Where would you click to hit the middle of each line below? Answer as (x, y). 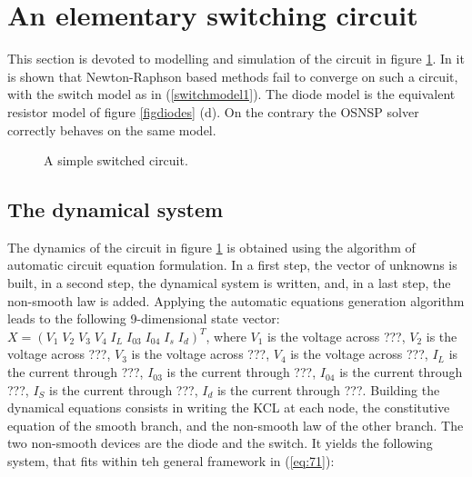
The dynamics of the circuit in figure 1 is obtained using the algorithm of (211, 247)
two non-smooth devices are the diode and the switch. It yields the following (220, 443)
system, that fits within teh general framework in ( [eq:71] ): (171, 461)
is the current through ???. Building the (328, 389)
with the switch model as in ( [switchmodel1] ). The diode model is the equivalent (231, 94)
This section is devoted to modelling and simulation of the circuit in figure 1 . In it (236, 59)
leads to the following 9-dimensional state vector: (144, 318)
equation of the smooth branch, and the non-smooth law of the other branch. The (236, 425)
